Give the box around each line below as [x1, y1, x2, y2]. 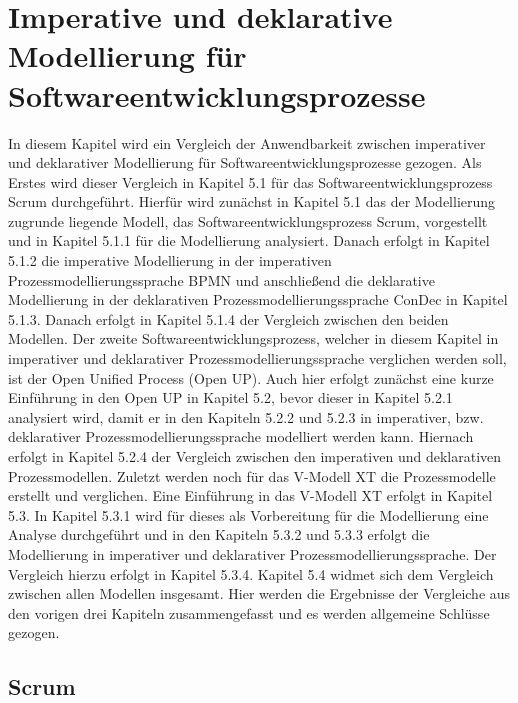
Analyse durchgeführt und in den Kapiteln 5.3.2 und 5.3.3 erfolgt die [8, 524, 430, 545]
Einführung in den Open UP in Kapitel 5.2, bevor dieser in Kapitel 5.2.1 [8, 387, 453, 408]
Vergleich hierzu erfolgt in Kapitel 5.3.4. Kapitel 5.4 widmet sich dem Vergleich [8, 563, 494, 584]
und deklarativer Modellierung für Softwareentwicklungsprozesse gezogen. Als [8, 152, 482, 173]
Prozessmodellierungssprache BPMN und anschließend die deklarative [8, 269, 435, 290]
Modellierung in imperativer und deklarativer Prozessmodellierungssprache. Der [8, 543, 497, 564]
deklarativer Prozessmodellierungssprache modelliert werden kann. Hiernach [8, 426, 474, 447]
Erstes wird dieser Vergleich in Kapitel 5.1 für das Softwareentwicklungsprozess [8, 171, 493, 192]
